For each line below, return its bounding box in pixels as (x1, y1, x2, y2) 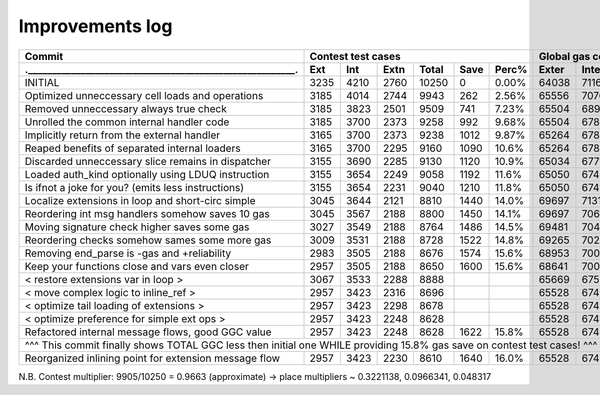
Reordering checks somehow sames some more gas (24, 233, 272, 247)
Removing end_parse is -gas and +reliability (24, 246, 232, 260)
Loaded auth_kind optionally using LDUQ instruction (24, 167, 270, 181)
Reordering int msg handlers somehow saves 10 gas (24, 206, 270, 220)
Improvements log (18, 15, 173, 37)
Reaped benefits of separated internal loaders (24, 141, 241, 155)
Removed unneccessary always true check (24, 101, 227, 115)
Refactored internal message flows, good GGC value (24, 325, 272, 339)
